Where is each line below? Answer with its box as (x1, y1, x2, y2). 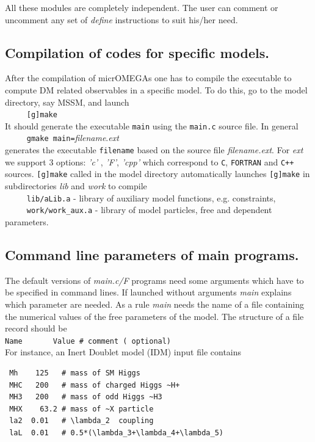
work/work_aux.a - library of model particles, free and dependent (26, 203, 272, 216)
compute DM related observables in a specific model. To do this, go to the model (5, 83, 308, 96)
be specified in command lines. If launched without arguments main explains (5, 286, 292, 299)
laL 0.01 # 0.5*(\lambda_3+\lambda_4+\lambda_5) (9, 429, 223, 437)
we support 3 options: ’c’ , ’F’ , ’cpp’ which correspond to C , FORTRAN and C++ (5, 155, 294, 168)
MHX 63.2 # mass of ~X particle (9, 404, 154, 413)
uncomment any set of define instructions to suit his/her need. (5, 13, 238, 26)
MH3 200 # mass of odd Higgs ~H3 (9, 393, 162, 402)
